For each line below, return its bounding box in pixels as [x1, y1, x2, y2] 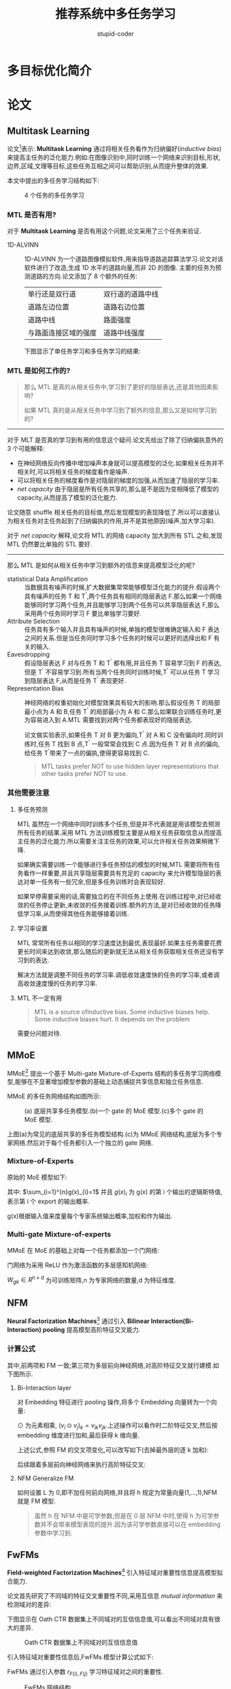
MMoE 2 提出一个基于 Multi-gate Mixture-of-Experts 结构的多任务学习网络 [7, 1067, 215, 1077]
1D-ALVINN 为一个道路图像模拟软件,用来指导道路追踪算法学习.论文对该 [24, 254, 223, 263]
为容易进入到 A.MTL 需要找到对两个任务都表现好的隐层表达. [24, 716, 193, 724]
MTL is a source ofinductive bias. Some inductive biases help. [34, 1007, 210, 1016]
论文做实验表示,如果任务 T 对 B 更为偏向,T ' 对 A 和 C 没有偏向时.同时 [24, 730, 218, 739]
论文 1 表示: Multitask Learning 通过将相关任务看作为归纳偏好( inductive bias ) [7, 143, 222, 152]
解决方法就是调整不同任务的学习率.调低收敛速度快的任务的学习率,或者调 [16, 970, 220, 979]
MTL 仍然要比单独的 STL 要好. [7, 540, 93, 549]
